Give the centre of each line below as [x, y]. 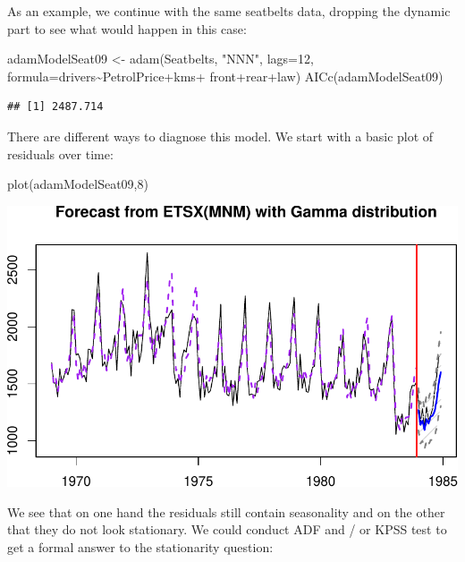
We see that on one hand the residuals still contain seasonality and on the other [226, 511]
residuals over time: [60, 153]
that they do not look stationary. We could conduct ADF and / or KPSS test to [227, 529]
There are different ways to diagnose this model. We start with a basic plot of [220, 136]
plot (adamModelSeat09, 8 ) [78, 184]
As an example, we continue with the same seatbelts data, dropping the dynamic [229, 11]
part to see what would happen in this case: [127, 28]
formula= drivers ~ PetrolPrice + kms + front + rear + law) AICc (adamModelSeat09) [225, 76]
